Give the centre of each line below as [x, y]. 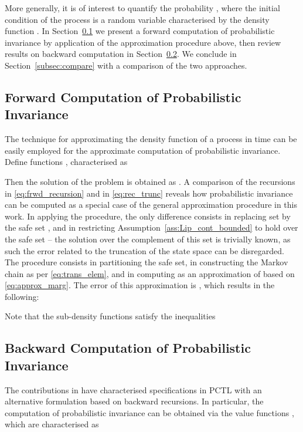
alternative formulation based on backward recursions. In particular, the [134, 401]
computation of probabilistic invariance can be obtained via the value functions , [149, 412]
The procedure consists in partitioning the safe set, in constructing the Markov [147, 262]
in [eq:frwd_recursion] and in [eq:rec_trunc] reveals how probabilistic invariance [149, 193]
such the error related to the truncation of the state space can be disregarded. [144, 250]
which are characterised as [52, 424]
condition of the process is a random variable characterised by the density [137, 19]
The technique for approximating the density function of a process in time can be [151, 139]
